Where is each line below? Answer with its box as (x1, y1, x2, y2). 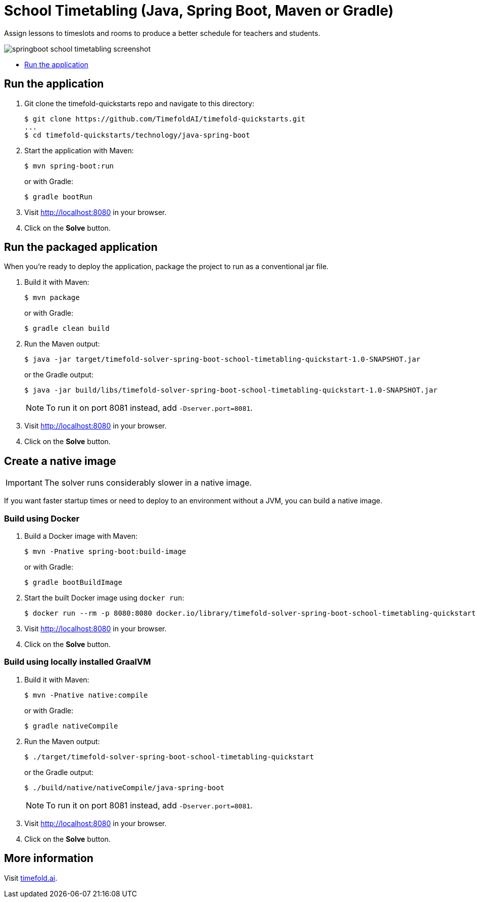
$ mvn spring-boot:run (24, 161, 114, 170)
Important (6, 478, 42, 488)
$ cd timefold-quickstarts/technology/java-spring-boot (24, 131, 250, 139)
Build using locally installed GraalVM (4, 657, 151, 667)
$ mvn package (24, 293, 80, 302)
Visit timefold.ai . (4, 873, 58, 882)
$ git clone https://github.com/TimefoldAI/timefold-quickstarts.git (24, 114, 306, 123)
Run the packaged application (4, 241, 158, 254)
